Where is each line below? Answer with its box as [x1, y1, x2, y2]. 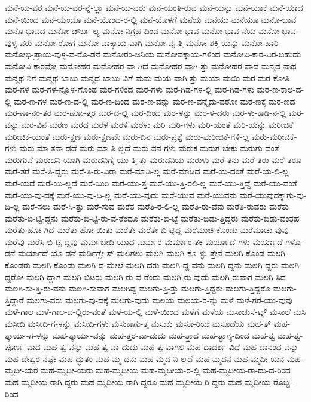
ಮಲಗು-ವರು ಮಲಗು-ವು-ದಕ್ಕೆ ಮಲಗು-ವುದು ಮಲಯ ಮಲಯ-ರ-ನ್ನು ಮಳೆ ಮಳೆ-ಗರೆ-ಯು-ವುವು [26, 293, 292, 306]
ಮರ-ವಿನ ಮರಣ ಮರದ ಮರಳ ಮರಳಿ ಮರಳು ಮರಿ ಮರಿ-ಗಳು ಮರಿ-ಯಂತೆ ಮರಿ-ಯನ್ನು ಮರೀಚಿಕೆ [21, 118, 294, 130]
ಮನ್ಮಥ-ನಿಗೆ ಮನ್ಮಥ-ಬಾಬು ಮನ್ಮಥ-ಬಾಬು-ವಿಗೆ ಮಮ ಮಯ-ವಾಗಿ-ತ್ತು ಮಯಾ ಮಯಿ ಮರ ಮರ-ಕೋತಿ [5, 71, 289, 84]
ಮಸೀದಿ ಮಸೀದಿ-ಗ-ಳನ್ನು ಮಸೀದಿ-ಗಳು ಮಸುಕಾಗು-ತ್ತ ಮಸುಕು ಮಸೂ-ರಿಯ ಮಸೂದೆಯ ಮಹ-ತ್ [5, 317, 271, 330]
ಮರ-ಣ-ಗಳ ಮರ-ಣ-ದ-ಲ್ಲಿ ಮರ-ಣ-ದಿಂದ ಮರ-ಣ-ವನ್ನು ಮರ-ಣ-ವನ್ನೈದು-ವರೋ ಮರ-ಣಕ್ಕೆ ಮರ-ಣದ [14, 94, 295, 107]
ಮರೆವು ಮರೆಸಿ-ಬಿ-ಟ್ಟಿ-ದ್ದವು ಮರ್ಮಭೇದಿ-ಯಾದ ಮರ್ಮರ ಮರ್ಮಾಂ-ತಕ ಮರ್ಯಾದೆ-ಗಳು [5, 235, 250, 247]
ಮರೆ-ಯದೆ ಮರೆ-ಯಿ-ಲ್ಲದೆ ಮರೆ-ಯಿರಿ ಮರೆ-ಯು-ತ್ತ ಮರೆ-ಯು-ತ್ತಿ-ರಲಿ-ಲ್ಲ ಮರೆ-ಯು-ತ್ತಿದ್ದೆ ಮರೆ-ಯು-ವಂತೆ [5, 176, 297, 189]
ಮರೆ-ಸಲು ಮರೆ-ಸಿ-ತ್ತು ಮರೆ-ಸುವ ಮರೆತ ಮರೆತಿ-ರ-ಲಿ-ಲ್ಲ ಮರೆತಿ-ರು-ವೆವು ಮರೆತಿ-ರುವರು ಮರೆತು [22, 200, 289, 213]
